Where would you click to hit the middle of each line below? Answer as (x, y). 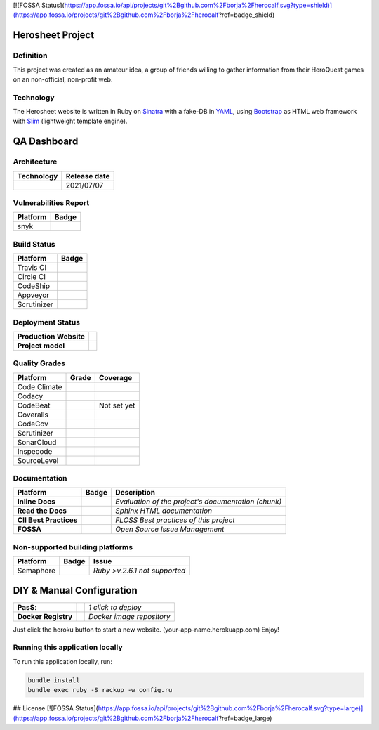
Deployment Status (47, 322)
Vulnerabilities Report (51, 203)
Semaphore (36, 571)
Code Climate (40, 386)
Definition (30, 56)
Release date (88, 176)
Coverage (115, 377)
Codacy (30, 396)
